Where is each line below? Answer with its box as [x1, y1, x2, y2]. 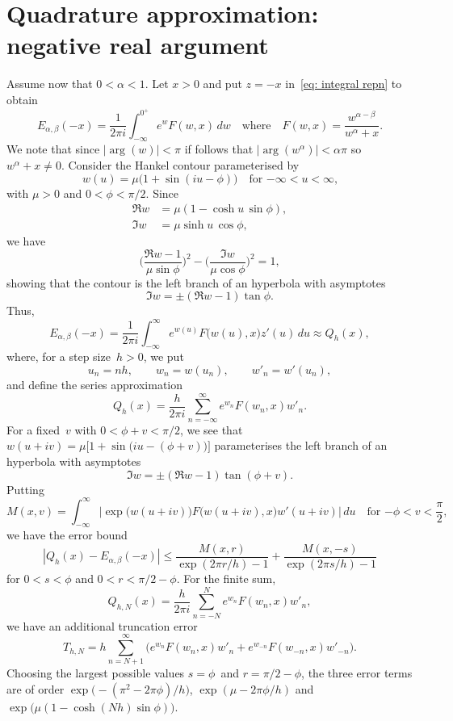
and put [203, 75, 242, 92]
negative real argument [6, 28, 269, 61]
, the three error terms [301, 664, 413, 681]
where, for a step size [6, 348, 111, 365]
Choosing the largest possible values [6, 664, 185, 681]
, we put [143, 348, 184, 365]
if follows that [184, 140, 254, 157]
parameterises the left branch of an [214, 437, 388, 454]
